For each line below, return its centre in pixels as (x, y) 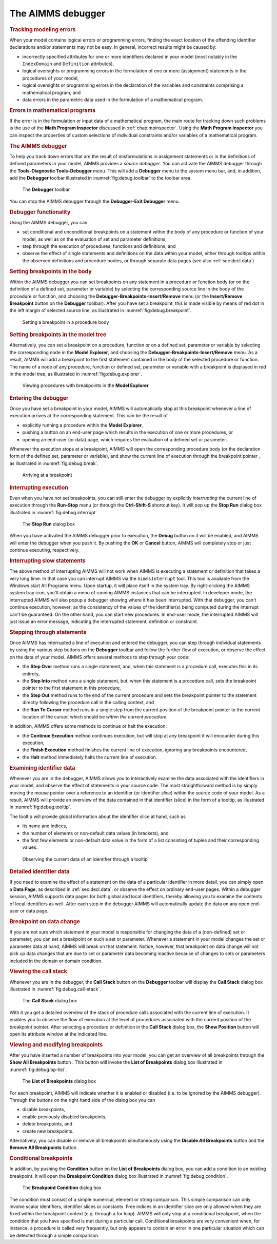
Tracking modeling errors (43, 29)
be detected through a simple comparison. (54, 1235)
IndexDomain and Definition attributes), (68, 64)
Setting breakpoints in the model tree (58, 335)
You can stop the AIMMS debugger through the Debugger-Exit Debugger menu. (95, 201)
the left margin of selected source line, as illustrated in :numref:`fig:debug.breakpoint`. (101, 310)
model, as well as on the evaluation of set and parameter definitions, (94, 239)
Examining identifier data (42, 768)
